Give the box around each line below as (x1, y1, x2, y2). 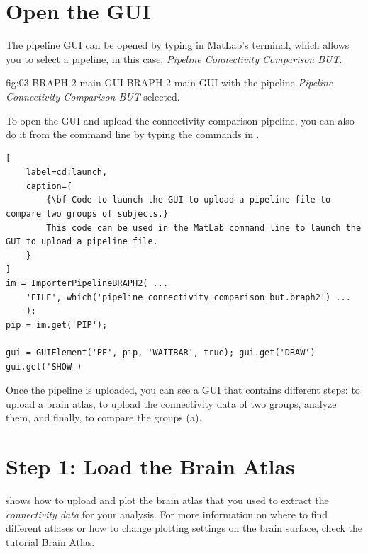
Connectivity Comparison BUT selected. (6, 89, 180, 103)
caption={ (26, 181, 72, 191)
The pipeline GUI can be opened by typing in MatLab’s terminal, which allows (6, 38, 350, 52)
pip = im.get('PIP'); (6, 319, 108, 330)
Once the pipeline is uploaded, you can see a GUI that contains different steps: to (6, 382, 360, 397)
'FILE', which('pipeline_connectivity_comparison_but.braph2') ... (26, 292, 351, 302)
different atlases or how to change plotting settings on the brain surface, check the (6, 520, 362, 535)
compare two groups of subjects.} (6, 209, 169, 220)
